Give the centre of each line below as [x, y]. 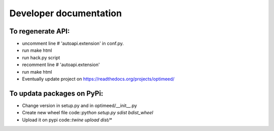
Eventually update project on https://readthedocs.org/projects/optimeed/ [98, 79]
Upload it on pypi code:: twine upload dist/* [67, 120]
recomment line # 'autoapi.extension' [61, 65]
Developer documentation [65, 13]
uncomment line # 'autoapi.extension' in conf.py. [73, 44]
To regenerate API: [40, 31]
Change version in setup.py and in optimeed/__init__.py [79, 105]
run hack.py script [41, 57]
